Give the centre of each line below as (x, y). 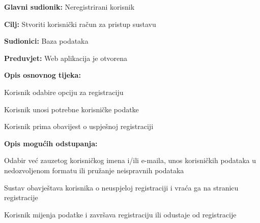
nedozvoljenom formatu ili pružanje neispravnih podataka (94, 170)
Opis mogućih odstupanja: (51, 143)
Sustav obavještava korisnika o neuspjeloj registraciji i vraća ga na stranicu (121, 187)
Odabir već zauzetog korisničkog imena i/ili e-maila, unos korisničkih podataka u (130, 160)
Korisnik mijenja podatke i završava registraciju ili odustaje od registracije (120, 214)
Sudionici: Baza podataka (46, 41)
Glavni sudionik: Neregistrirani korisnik (69, 7)
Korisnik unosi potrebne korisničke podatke (71, 109)
